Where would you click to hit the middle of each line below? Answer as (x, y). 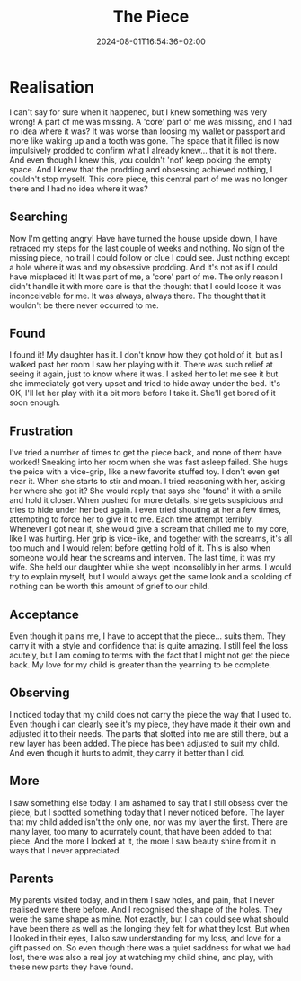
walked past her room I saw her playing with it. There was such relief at (141, 365)
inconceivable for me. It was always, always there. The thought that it (138, 296)
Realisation (52, 87)
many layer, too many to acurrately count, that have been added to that (141, 831)
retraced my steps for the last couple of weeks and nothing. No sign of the (147, 248)
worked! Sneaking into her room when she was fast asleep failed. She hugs (149, 462)
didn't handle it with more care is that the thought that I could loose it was (146, 286)
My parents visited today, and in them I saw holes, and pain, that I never (142, 900)
